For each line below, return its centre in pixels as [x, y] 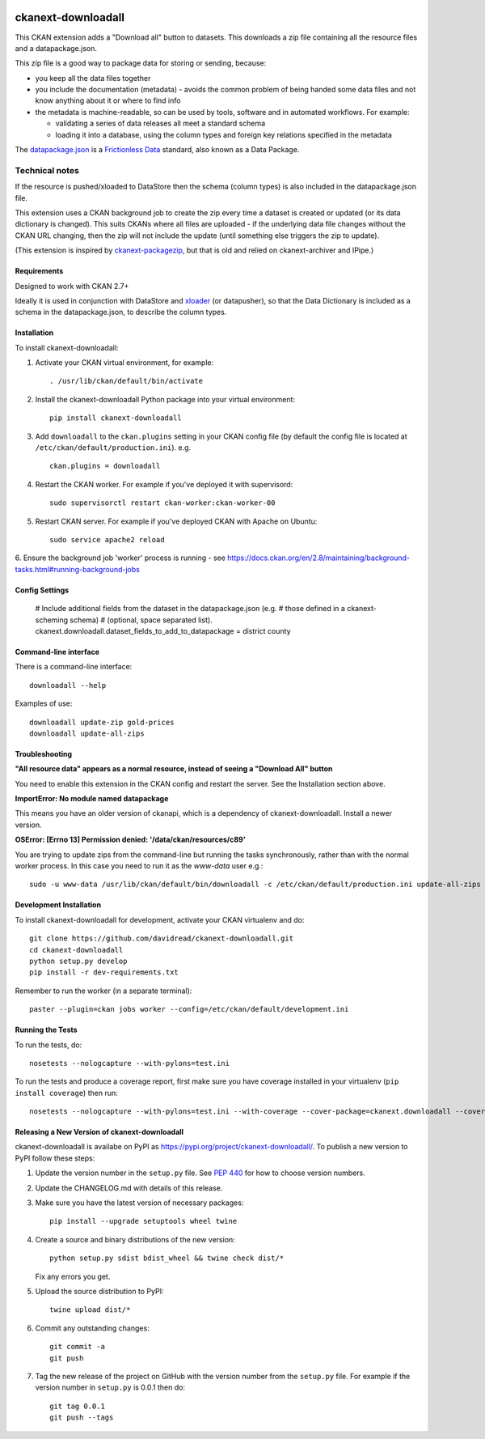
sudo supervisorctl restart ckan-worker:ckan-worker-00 [162, 503]
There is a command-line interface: [74, 667]
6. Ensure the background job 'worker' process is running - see [120, 558]
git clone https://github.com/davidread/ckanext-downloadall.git [162, 938]
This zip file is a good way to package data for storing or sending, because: [141, 63]
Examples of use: [44, 703]
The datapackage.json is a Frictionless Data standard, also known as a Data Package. [157, 150]
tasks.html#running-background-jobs [78, 569]
